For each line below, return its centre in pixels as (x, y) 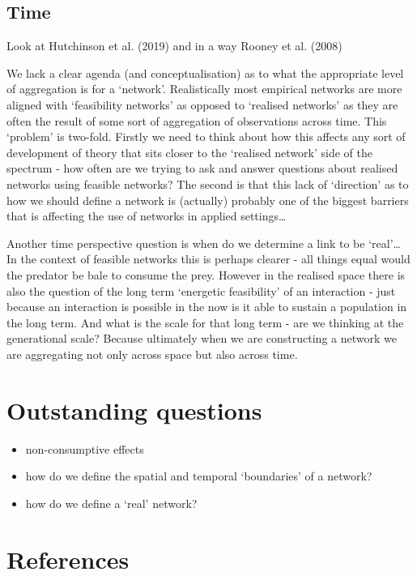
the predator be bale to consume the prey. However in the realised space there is (206, 274)
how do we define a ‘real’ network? (111, 503)
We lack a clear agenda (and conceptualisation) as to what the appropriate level (205, 73)
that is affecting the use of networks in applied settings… (147, 216)
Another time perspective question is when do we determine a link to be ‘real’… (204, 243)
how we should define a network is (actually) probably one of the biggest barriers (208, 200)
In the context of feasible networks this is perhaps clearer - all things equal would (208, 259)
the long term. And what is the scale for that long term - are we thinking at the (205, 322)
